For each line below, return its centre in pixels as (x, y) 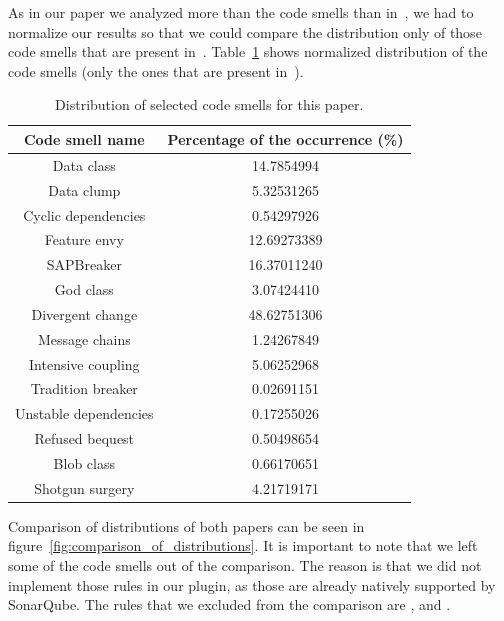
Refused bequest (84, 438)
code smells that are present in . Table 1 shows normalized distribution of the (248, 51)
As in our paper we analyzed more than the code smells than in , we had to (241, 12)
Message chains (84, 338)
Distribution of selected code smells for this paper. (209, 104)
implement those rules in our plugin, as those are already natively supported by (252, 584)
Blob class (84, 462)
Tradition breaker (84, 388)
